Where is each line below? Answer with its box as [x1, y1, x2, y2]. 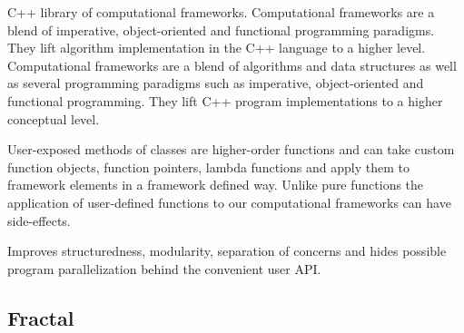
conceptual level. [7, 109, 100, 128]
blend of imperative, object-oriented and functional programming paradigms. [7, 20, 435, 39]
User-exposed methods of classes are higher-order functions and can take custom [7, 140, 455, 159]
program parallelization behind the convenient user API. [7, 259, 321, 278]
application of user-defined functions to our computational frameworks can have [7, 192, 451, 211]
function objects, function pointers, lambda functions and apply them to [7, 157, 410, 176]
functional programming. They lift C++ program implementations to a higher [7, 91, 443, 110]
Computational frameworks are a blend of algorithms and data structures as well [7, 55, 457, 74]
